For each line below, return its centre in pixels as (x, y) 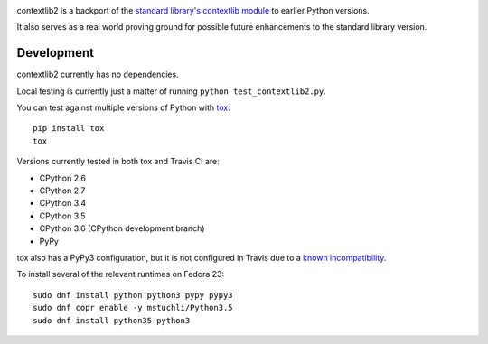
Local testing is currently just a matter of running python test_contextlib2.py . (172, 91)
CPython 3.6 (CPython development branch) (122, 228)
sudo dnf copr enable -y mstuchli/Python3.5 (133, 308)
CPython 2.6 (62, 178)
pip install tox (69, 128)
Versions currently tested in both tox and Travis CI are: (118, 162)
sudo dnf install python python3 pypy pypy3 (133, 295)
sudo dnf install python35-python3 (112, 320)
